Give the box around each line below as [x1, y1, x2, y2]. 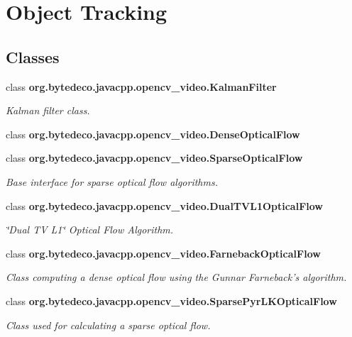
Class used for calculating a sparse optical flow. [6, 317, 211, 332]
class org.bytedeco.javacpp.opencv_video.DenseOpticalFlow [6, 126, 300, 141]
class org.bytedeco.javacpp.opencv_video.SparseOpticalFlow [6, 150, 303, 165]
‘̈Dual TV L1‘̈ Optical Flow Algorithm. [6, 222, 174, 237]
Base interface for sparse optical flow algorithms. [6, 174, 218, 189]
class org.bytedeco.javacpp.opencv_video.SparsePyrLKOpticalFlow [6, 293, 337, 308]
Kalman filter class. [6, 103, 90, 118]
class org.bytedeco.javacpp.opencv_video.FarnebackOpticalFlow [6, 245, 321, 260]
